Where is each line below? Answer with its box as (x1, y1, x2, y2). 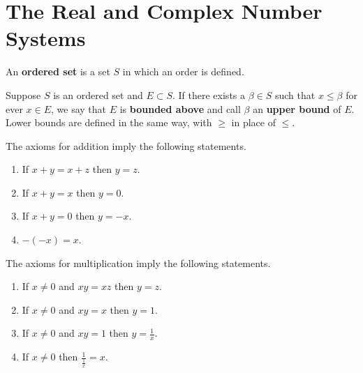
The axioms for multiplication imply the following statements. (6, 255, 271, 270)
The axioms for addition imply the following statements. (6, 138, 246, 153)
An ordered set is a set (6, 64, 110, 79)
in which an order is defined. (122, 64, 244, 79)
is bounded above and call (119, 101, 241, 116)
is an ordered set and (53, 87, 143, 102)
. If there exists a (172, 87, 246, 102)
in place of (231, 115, 276, 130)
